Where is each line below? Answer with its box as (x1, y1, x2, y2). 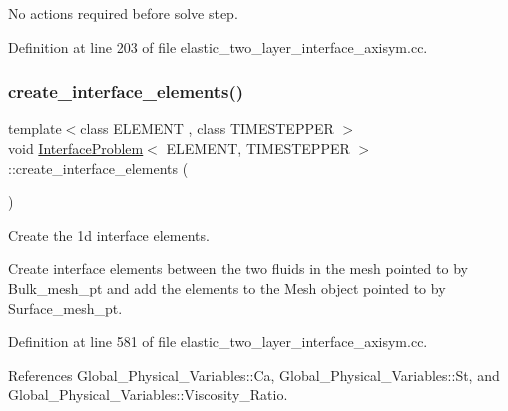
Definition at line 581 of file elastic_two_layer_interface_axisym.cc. (8, 331, 428, 352)
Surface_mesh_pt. (8, 297, 123, 318)
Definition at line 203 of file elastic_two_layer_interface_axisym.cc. (8, 36, 428, 57)
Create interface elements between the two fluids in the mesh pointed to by (8, 258, 468, 279)
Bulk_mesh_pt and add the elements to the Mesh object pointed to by (8, 277, 446, 298)
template (8, 118, 62, 139)
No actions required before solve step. (8, 3, 238, 23)
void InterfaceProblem (8, 138, 144, 158)
